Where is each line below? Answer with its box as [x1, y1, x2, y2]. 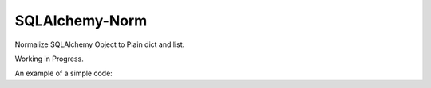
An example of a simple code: [14, 68, 113, 78]
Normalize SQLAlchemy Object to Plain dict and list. [14, 40, 185, 49]
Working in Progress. [14, 54, 84, 63]
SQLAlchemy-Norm [14, 12, 148, 29]
